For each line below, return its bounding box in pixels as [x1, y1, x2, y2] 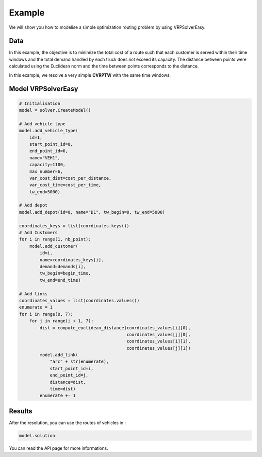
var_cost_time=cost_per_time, [29, 182, 101, 188]
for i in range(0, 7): [19, 311, 73, 317]
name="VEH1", [29, 155, 61, 160]
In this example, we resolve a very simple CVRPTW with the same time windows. [9, 72, 171, 78]
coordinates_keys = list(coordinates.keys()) [19, 223, 130, 228]
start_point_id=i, [49, 366, 94, 371]
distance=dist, [49, 379, 86, 385]
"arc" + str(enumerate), [49, 359, 109, 364]
